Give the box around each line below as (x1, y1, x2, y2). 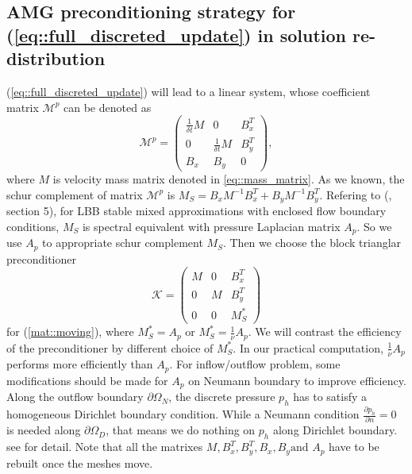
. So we (356, 218, 392, 234)
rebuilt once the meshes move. (6, 454, 153, 471)
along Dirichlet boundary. (272, 422, 398, 438)
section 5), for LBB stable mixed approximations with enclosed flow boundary (6, 202, 387, 219)
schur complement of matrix (6, 186, 143, 202)
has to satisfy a (293, 388, 368, 405)
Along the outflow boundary (6, 388, 144, 405)
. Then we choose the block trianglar (222, 234, 402, 251)
